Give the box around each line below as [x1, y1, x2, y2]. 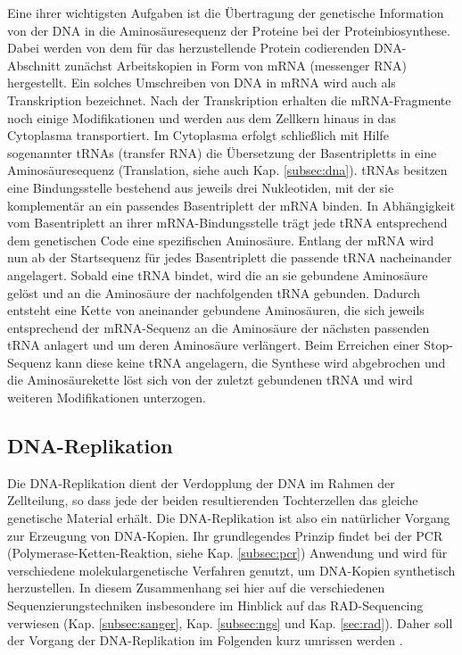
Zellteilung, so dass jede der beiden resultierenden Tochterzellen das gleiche [7, 491, 418, 510]
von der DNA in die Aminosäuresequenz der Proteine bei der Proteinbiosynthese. [7, 21, 450, 39]
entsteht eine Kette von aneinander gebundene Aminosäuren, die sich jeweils [7, 301, 425, 319]
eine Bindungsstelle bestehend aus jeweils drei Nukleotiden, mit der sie [7, 178, 394, 196]
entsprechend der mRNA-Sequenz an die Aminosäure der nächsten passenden [7, 318, 430, 336]
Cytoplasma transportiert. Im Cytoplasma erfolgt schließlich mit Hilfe [7, 126, 389, 145]
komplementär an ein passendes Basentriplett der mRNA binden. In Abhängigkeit [7, 195, 456, 214]
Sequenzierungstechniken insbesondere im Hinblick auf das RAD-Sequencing [7, 596, 424, 615]
